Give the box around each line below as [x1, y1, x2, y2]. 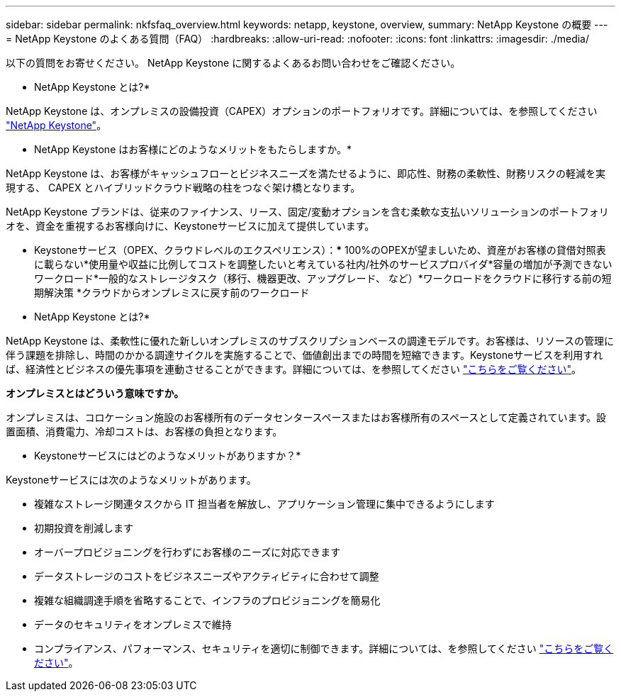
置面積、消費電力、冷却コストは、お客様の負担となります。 [6, 425, 283, 437]
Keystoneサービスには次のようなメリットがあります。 [6, 474, 257, 486]
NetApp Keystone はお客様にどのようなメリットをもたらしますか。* [34, 143, 352, 155]
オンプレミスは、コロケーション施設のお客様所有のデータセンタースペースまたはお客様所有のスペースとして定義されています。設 [6, 411, 606, 423]
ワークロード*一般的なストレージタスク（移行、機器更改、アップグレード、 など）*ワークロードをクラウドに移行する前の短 [34, 272, 612, 284]
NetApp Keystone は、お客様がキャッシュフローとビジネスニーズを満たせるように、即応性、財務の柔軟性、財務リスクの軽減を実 [6, 167, 606, 179]
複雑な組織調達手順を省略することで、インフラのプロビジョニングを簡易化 [34, 594, 381, 606]
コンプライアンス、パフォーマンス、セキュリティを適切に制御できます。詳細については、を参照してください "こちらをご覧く [34, 642, 614, 654]
